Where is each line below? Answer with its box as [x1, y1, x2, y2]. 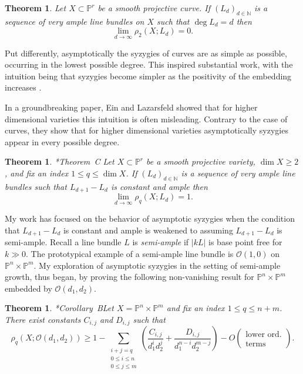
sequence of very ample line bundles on [5, 15, 144, 27]
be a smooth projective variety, [146, 155, 255, 168]
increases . [5, 81, 42, 93]
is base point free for [208, 236, 282, 248]
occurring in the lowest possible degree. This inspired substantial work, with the [5, 58, 293, 71]
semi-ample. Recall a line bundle [5, 236, 122, 248]
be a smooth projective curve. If [97, 2, 211, 14]
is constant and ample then [110, 180, 208, 192]
